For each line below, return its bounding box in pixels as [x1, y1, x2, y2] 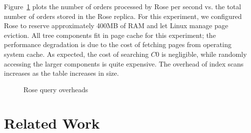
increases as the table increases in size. [4, 68, 119, 78]
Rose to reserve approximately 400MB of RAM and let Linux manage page [4, 20, 229, 31]
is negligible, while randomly [161, 49, 247, 59]
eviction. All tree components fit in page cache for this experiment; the [4, 30, 216, 40]
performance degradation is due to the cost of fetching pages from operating [4, 39, 231, 50]
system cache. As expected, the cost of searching [4, 49, 149, 59]
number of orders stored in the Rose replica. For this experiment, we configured [4, 11, 242, 21]
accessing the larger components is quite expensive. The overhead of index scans [4, 58, 244, 68]
